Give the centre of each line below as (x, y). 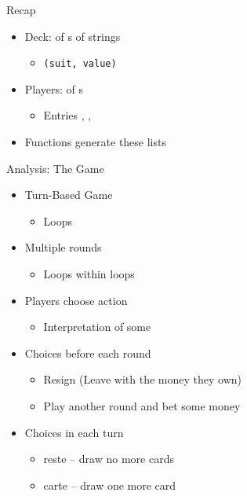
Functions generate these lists (95, 142)
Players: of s (54, 88)
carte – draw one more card (110, 485)
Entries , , (67, 115)
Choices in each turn (74, 432)
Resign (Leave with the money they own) (143, 379)
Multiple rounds (63, 247)
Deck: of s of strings (73, 36)
